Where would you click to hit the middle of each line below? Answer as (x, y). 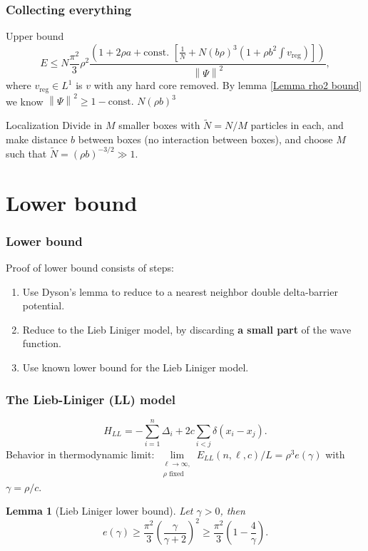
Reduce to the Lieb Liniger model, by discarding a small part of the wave (187, 329)
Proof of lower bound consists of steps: (90, 268)
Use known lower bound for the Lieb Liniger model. (136, 367)
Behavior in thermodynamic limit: (80, 454)
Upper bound (35, 36)
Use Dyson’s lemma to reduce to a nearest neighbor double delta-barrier (180, 291)
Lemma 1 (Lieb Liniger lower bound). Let (99, 511)
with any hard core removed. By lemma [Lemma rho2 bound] (228, 85)
